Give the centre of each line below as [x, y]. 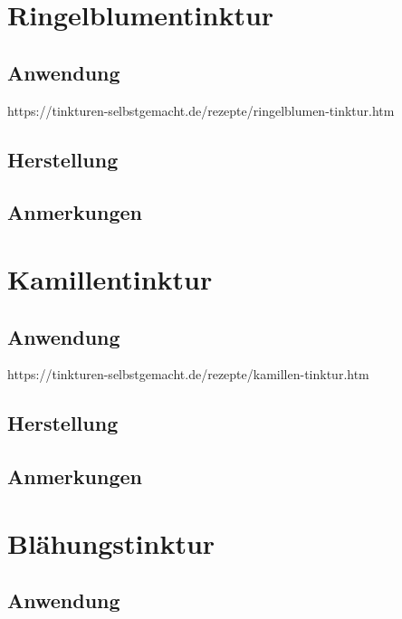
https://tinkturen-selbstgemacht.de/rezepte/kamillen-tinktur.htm [188, 374]
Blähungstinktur [111, 543]
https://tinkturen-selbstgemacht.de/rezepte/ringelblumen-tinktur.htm [201, 110]
